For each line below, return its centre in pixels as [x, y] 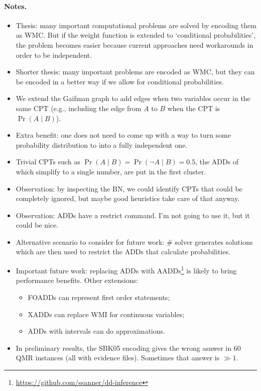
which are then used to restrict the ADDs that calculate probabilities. [123, 252]
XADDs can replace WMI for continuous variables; [106, 314]
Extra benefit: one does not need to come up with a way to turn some [123, 135]
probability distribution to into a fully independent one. [102, 144]
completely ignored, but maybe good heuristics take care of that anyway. [128, 198]
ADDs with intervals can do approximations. [96, 331]
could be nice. [37, 225]
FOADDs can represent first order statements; [99, 297]
